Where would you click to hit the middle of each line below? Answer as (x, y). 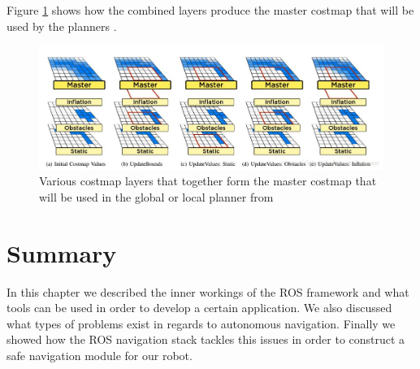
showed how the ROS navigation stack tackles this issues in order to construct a (206, 339)
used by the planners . (62, 26)
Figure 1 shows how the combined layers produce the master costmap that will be (210, 10)
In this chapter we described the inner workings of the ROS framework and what (208, 291)
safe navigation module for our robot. (100, 356)
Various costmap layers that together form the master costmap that (208, 181)
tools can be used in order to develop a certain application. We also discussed (199, 308)
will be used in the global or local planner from (156, 196)
